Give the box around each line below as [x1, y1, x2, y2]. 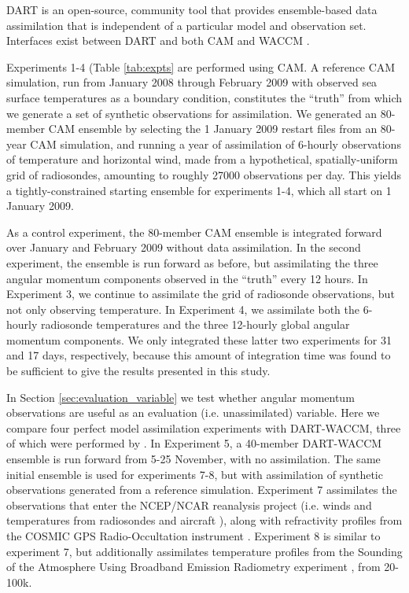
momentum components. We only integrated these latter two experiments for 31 [6, 331, 392, 348]
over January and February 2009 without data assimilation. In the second [6, 239, 361, 256]
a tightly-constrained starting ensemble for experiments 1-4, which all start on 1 [6, 182, 392, 198]
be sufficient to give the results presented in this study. [6, 363, 271, 379]
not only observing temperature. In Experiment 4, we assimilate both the [6, 300, 359, 317]
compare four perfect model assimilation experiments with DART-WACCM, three [6, 419, 401, 436]
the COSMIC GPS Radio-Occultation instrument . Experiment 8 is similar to [6, 528, 381, 543]
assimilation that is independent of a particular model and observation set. [6, 17, 367, 33]
